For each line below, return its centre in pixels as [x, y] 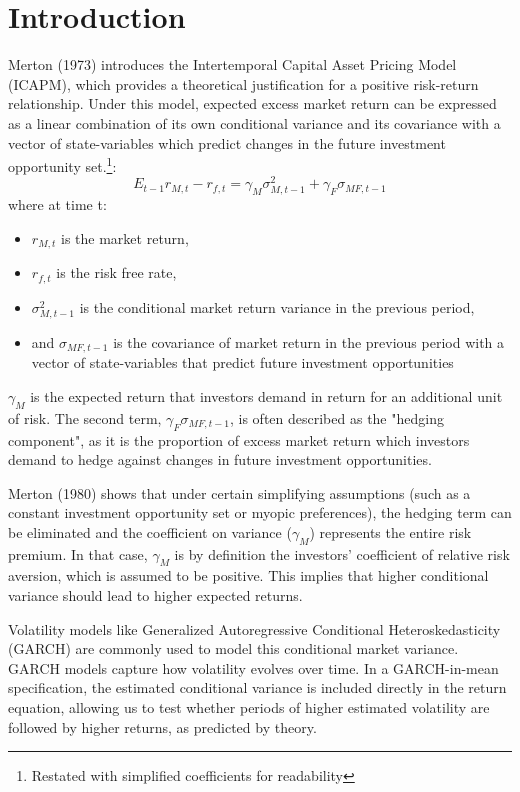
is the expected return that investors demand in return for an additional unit [266, 395]
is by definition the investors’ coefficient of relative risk [342, 553]
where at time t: [57, 204]
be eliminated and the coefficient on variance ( [150, 531]
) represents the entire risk [390, 531]
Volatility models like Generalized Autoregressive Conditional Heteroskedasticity [254, 628]
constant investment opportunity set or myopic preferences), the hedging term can [260, 512]
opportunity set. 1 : [62, 164]
